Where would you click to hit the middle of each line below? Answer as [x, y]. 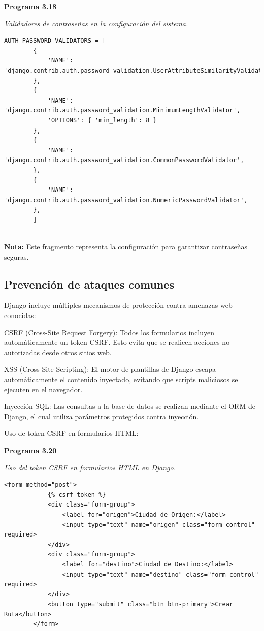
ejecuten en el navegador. [43, 389]
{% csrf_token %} [77, 495]
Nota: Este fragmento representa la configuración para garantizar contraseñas [126, 247]
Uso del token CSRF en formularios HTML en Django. [90, 467]
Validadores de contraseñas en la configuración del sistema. [96, 23]
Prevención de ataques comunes [89, 284]
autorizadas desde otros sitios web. [58, 352]
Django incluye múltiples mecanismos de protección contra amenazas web [118, 305]
